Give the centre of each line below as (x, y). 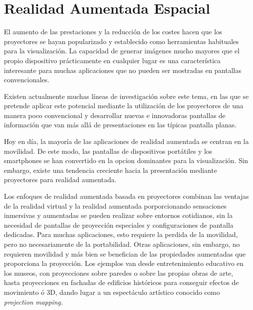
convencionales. (27, 80)
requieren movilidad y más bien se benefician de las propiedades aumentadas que (125, 253)
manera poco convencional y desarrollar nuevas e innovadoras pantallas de (115, 115)
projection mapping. (33, 301)
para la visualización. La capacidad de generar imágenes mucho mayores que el (122, 51)
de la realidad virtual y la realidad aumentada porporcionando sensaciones (115, 205)
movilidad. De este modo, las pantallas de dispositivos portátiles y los (108, 151)
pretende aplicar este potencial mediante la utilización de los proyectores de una (124, 106)
